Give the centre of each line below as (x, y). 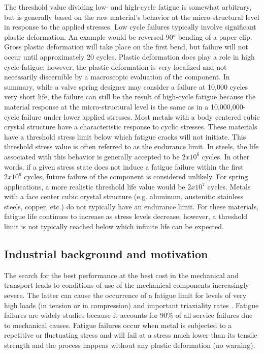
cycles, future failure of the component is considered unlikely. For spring (136, 176)
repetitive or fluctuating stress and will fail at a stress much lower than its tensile (131, 335)
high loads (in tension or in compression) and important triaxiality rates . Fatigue (131, 305)
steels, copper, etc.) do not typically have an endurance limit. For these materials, (131, 206)
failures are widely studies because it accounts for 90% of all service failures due (128, 315)
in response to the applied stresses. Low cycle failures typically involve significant (130, 27)
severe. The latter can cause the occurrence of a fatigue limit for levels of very (125, 295)
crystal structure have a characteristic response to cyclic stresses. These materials (131, 127)
